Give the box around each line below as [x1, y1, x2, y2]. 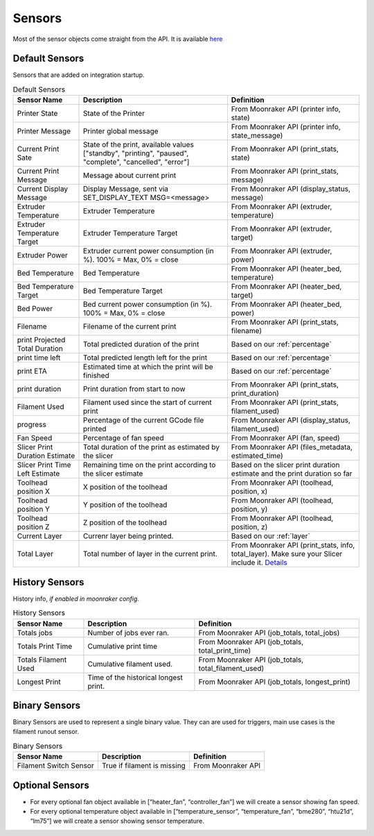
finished [83, 371, 110, 381]
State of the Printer [83, 108, 145, 118]
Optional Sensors [12, 779, 89, 791]
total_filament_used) [198, 663, 265, 673]
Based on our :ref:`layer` [231, 531, 311, 541]
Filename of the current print [83, 321, 177, 331]
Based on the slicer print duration [231, 460, 340, 470]
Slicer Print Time [17, 460, 71, 470]
